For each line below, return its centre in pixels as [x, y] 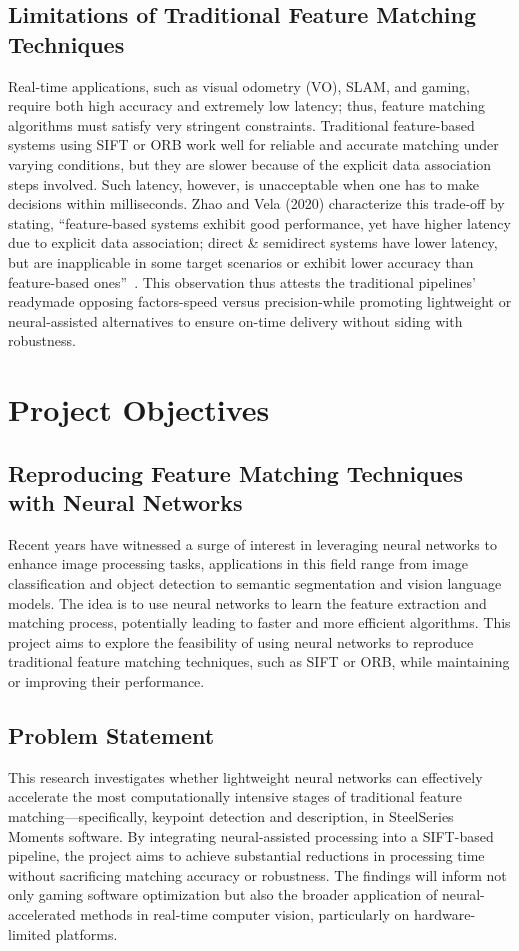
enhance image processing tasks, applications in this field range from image [238, 563]
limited [29, 933]
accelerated [42, 913]
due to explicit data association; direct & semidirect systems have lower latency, [253, 242]
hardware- [444, 913]
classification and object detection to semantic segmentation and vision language [255, 583]
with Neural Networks [125, 502]
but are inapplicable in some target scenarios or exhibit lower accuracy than [241, 261]
